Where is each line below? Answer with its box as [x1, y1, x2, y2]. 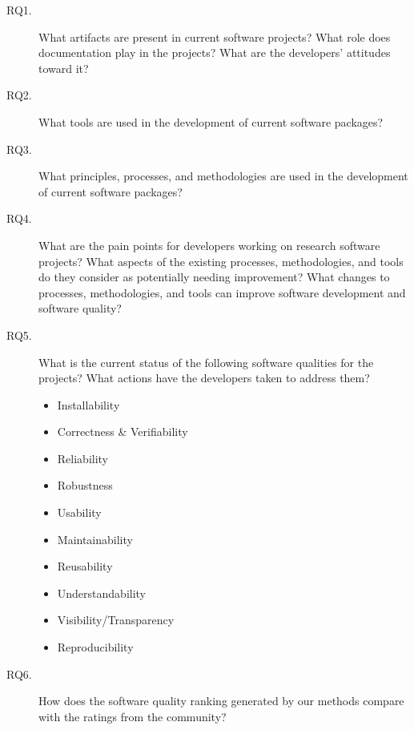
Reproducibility [57, 639, 134, 655]
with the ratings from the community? [38, 708, 227, 724]
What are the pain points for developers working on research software [38, 236, 380, 253]
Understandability [57, 584, 147, 601]
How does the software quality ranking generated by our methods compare [38, 692, 404, 709]
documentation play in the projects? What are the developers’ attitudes [38, 44, 391, 61]
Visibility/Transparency [57, 611, 175, 628]
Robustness [57, 477, 113, 494]
